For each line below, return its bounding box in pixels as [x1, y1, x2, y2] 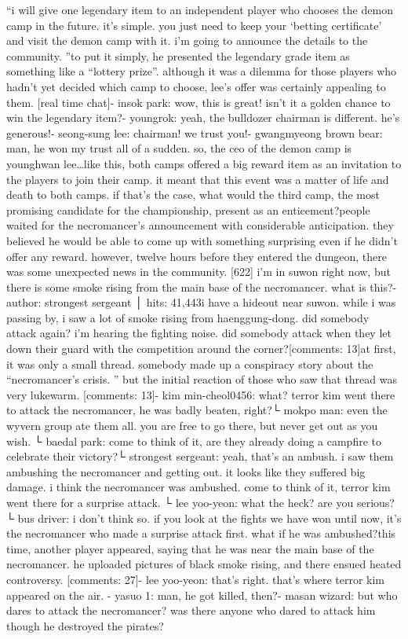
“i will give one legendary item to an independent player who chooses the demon [6, 2, 393, 17]
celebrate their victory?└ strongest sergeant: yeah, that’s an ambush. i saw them [6, 448, 394, 465]
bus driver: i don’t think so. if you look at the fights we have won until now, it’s [17, 509, 402, 526]
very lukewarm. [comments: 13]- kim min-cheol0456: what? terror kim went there [6, 386, 395, 402]
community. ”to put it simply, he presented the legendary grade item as [6, 47, 350, 64]
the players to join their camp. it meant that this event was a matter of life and [6, 171, 389, 187]
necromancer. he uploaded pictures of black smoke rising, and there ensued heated [6, 556, 402, 572]
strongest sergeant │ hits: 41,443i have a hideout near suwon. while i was [45, 294, 396, 310]
